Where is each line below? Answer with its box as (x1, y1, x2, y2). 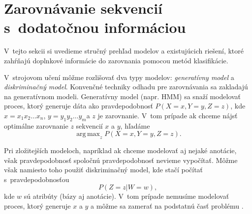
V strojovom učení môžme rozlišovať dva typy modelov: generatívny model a (4, 72, 234, 82)
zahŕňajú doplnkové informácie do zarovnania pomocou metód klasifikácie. (4, 55, 228, 65)
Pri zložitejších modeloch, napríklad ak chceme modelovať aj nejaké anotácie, (4, 145, 237, 156)
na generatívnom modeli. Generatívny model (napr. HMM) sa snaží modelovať (4, 91, 241, 101)
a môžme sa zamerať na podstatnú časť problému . (91, 201, 244, 211)
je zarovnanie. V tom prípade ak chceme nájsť (97, 110, 238, 120)
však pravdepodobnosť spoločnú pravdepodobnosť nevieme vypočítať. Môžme (4, 155, 238, 165)
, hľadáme (120, 120, 150, 131)
